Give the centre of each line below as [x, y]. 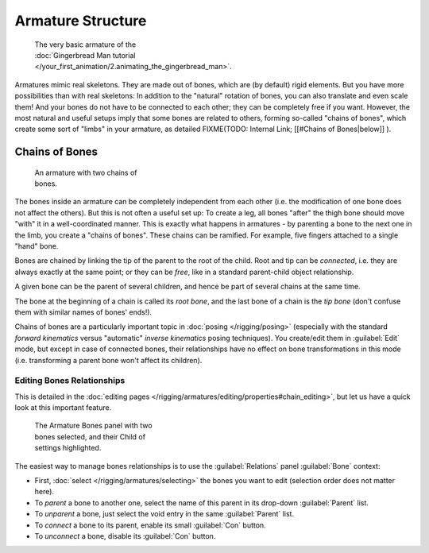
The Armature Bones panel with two [93, 426]
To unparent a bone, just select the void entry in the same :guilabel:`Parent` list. [164, 514]
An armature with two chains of [86, 172]
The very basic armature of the [85, 44]
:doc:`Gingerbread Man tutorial [85, 55]
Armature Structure [81, 21]
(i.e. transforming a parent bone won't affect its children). [108, 360]
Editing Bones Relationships [70, 381]
